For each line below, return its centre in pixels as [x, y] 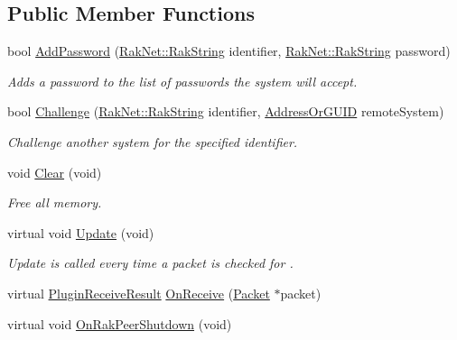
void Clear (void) [55, 172]
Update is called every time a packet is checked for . [150, 263]
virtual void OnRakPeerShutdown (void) [120, 323]
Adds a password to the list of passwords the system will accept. [182, 81]
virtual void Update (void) [81, 232]
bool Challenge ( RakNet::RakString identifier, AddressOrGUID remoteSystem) [226, 111]
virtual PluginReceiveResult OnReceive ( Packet [139, 293]
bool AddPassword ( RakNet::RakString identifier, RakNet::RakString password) [229, 51]
